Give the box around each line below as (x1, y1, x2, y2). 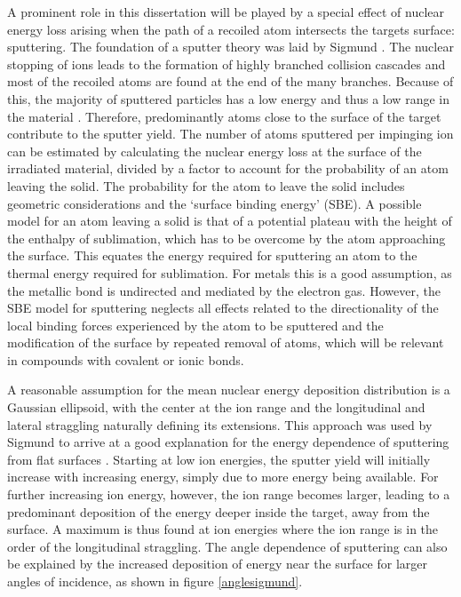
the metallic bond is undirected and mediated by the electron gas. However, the (7, 281, 441, 299)
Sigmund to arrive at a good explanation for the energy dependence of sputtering (7, 433, 449, 451)
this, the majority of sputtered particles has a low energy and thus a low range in (7, 89, 449, 107)
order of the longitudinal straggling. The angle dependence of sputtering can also (7, 537, 448, 555)
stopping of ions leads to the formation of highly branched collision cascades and (7, 54, 446, 73)
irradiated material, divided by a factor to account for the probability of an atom (7, 159, 449, 178)
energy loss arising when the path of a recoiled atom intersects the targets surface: (7, 20, 455, 38)
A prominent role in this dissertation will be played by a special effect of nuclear (7, 3, 444, 20)
